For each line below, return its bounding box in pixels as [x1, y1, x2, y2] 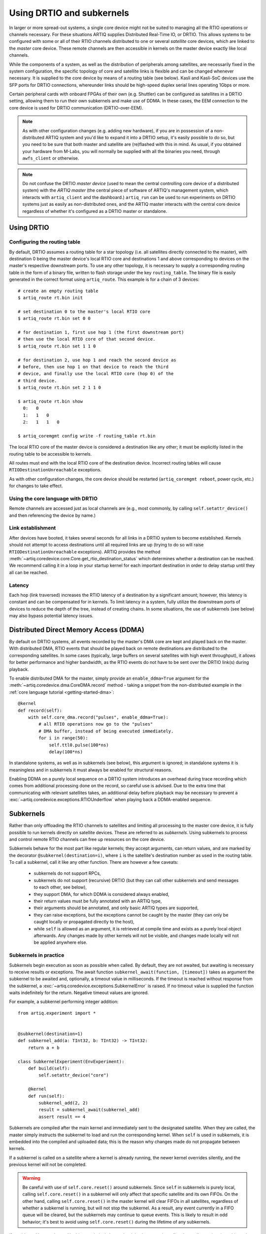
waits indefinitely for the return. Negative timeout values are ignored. [9, 990, 149, 996]
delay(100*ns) [49, 749, 83, 755]
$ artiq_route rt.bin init [18, 295, 83, 301]
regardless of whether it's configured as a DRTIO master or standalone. [22, 208, 167, 214]
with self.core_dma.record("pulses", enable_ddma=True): [28, 714, 168, 720]
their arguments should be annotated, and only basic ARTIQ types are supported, [33, 905, 199, 911]
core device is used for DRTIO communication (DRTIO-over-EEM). [9, 105, 143, 111]
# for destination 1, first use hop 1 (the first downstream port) [18, 329, 184, 335]
